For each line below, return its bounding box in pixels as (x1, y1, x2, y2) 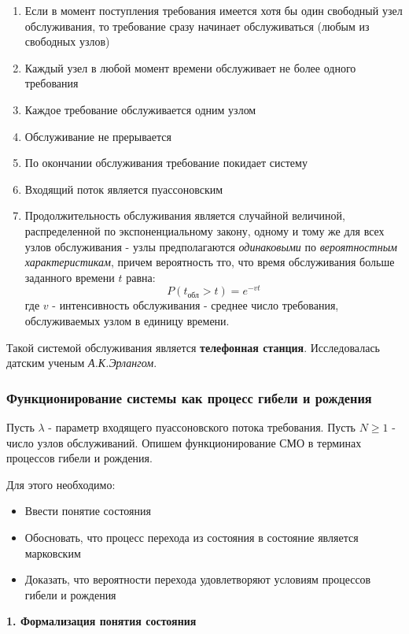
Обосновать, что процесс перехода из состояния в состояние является (24, 528, 359, 545)
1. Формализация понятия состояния (6, 613, 197, 629)
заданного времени (24, 269, 115, 285)
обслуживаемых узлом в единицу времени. (24, 312, 230, 328)
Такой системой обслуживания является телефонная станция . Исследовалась (6, 339, 380, 355)
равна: (126, 269, 156, 285)
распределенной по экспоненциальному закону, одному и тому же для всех (24, 222, 385, 239)
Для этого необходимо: (6, 476, 116, 492)
